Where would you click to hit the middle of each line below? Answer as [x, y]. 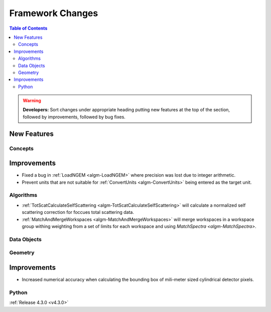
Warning [32, 101]
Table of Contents [28, 28]
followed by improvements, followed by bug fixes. [74, 117]
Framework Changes [54, 13]
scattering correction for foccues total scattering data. [78, 212]
